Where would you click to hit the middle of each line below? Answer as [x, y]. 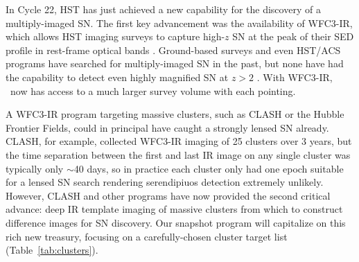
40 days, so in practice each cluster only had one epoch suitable [209, 168]
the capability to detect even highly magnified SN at [117, 77]
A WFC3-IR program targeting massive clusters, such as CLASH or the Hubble [175, 114]
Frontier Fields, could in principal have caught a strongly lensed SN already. [167, 127]
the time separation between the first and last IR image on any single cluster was [178, 154]
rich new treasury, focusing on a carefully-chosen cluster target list [147, 236]
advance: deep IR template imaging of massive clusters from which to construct [174, 209]
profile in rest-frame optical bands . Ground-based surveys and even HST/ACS [173, 50]
